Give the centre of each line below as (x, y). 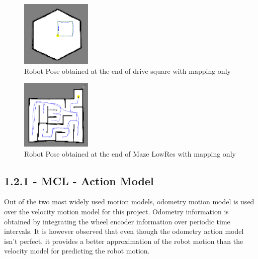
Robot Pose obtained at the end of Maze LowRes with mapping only (130, 153)
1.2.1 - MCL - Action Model (79, 180)
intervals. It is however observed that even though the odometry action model (124, 231)
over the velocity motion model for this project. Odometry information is (116, 211)
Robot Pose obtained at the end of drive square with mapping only (127, 71)
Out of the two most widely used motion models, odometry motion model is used (129, 202)
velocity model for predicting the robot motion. (77, 251)
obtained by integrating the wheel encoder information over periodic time (117, 221)
